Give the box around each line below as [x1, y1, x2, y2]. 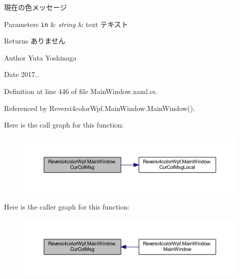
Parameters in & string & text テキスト [4, 18, 128, 29]
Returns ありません [4, 35, 65, 46]
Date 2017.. [4, 69, 39, 79]
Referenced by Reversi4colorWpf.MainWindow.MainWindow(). [4, 102, 195, 113]
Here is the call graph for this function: [4, 119, 124, 130]
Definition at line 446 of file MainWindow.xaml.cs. [4, 86, 158, 96]
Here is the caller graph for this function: [4, 201, 130, 212]
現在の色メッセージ [4, 2, 67, 12]
